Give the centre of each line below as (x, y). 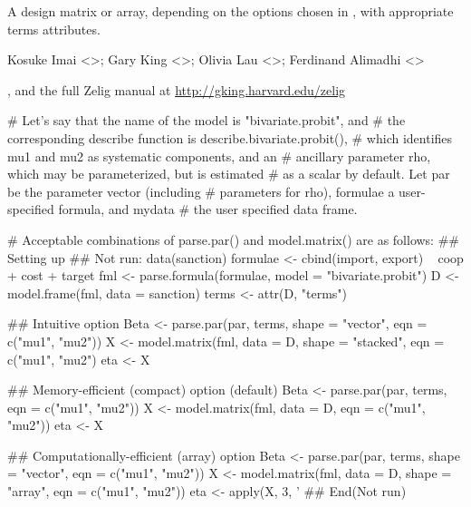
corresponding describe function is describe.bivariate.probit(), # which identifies (230, 137)
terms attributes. (54, 29)
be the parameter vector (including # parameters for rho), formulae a (201, 191)
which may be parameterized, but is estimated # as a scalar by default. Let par (229, 174)
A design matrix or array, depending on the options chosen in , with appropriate (231, 11)
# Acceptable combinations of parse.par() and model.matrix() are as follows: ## (233, 239)
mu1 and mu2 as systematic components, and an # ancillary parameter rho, (219, 156)
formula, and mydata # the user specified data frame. (208, 209)
